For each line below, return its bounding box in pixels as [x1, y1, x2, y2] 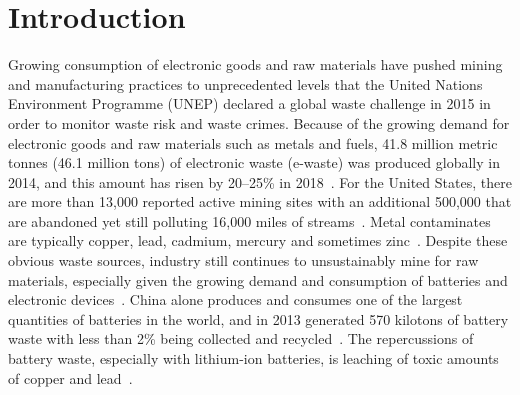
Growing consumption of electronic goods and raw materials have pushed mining [8, 54, 503, 75]
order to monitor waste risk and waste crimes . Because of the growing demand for [8, 112, 510, 133]
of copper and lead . [8, 367, 133, 388]
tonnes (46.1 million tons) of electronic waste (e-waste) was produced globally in [8, 152, 500, 173]
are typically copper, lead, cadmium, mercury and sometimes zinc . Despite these [8, 230, 508, 251]
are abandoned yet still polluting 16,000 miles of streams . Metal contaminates [8, 210, 491, 231]
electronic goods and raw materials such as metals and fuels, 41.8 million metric [8, 132, 498, 153]
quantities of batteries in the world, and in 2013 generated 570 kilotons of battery [8, 308, 509, 329]
